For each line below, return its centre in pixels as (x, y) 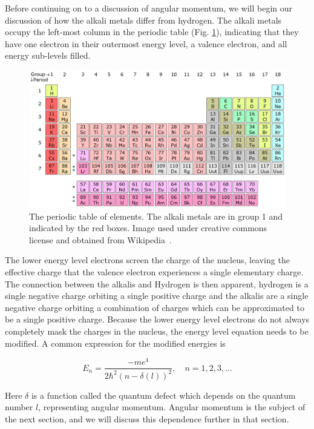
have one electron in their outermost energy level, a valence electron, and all (146, 43)
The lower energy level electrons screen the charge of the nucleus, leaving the (147, 260)
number (19, 407)
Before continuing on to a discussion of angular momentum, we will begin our (149, 8)
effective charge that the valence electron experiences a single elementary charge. (154, 272)
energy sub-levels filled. (48, 55)
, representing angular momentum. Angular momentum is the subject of (172, 407)
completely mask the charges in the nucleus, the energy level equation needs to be (157, 331)
